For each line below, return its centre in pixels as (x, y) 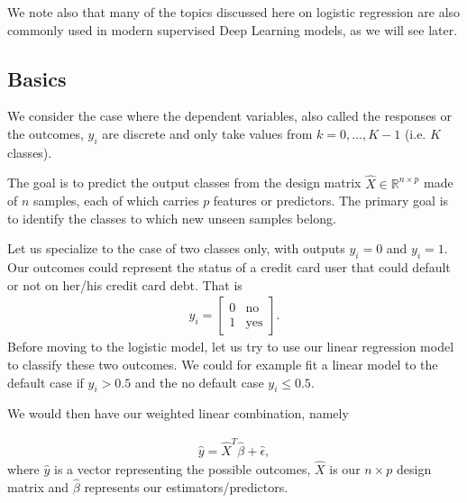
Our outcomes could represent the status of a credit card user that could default (229, 267)
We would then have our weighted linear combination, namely (178, 413)
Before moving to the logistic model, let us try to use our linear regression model (231, 347)
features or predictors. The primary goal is (331, 201)
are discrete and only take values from (207, 133)
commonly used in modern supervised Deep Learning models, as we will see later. (233, 29)
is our (345, 468)
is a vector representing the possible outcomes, (183, 468)
